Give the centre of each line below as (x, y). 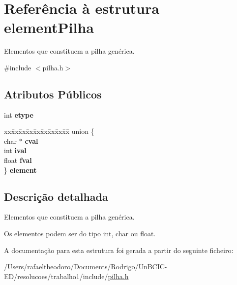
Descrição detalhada (56, 196)
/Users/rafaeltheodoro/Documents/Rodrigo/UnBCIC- (86, 267)
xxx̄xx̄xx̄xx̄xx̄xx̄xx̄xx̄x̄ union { (49, 131)
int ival (15, 150)
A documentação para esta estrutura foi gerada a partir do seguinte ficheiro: (119, 250)
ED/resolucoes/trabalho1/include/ (56, 276)
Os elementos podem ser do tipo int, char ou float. (80, 234)
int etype (19, 114)
